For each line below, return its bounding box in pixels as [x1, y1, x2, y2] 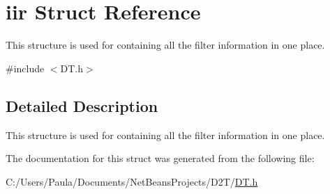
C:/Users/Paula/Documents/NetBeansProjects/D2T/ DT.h [6, 174, 258, 188]
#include [6, 60, 45, 75]
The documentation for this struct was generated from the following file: [6, 151, 315, 165]
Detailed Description [6, 95, 158, 116]
